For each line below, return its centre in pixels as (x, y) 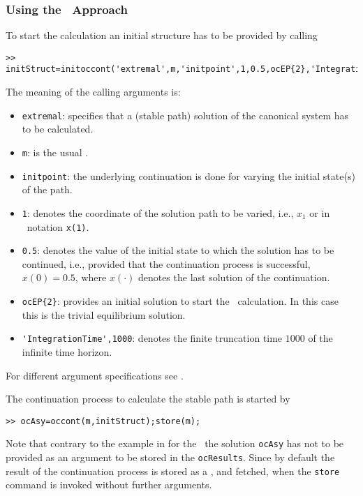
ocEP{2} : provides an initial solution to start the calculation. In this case (180, 301)
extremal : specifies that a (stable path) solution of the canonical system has (185, 115)
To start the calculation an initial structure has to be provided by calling (162, 35)
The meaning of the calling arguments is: (93, 92)
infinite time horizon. (67, 351)
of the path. (47, 189)
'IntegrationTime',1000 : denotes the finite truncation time (152, 338)
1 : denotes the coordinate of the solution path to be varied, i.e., (158, 212)
